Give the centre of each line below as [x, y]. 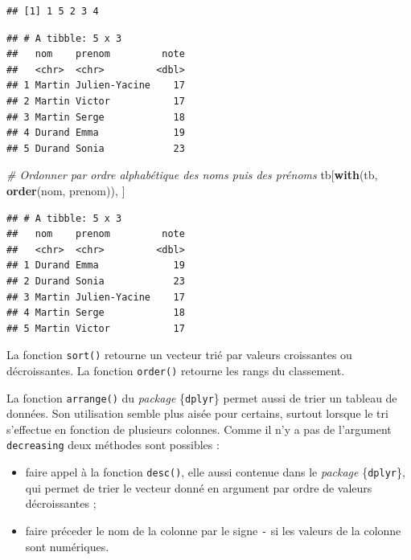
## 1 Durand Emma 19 [96, 266]
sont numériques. [67, 546]
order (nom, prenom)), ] [66, 190]
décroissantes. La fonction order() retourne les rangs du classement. [176, 370]
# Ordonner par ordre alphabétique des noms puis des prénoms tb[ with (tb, [192, 175]
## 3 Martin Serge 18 [96, 117]
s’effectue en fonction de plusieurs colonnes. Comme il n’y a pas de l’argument [199, 429]
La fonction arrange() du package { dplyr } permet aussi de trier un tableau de [202, 397]
